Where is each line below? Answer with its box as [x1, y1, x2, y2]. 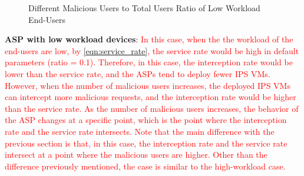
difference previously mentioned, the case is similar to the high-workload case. [5, 160, 286, 172]
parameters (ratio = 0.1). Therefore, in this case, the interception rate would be [5, 56, 293, 68]
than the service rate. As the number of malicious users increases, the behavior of [5, 102, 299, 114]
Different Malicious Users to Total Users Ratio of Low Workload [28, 2, 260, 14]
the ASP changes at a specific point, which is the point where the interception [5, 114, 287, 126]
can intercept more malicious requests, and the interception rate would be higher [5, 91, 296, 103]
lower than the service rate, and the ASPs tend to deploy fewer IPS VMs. [5, 67, 270, 79]
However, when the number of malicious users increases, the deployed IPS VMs [5, 79, 290, 91]
